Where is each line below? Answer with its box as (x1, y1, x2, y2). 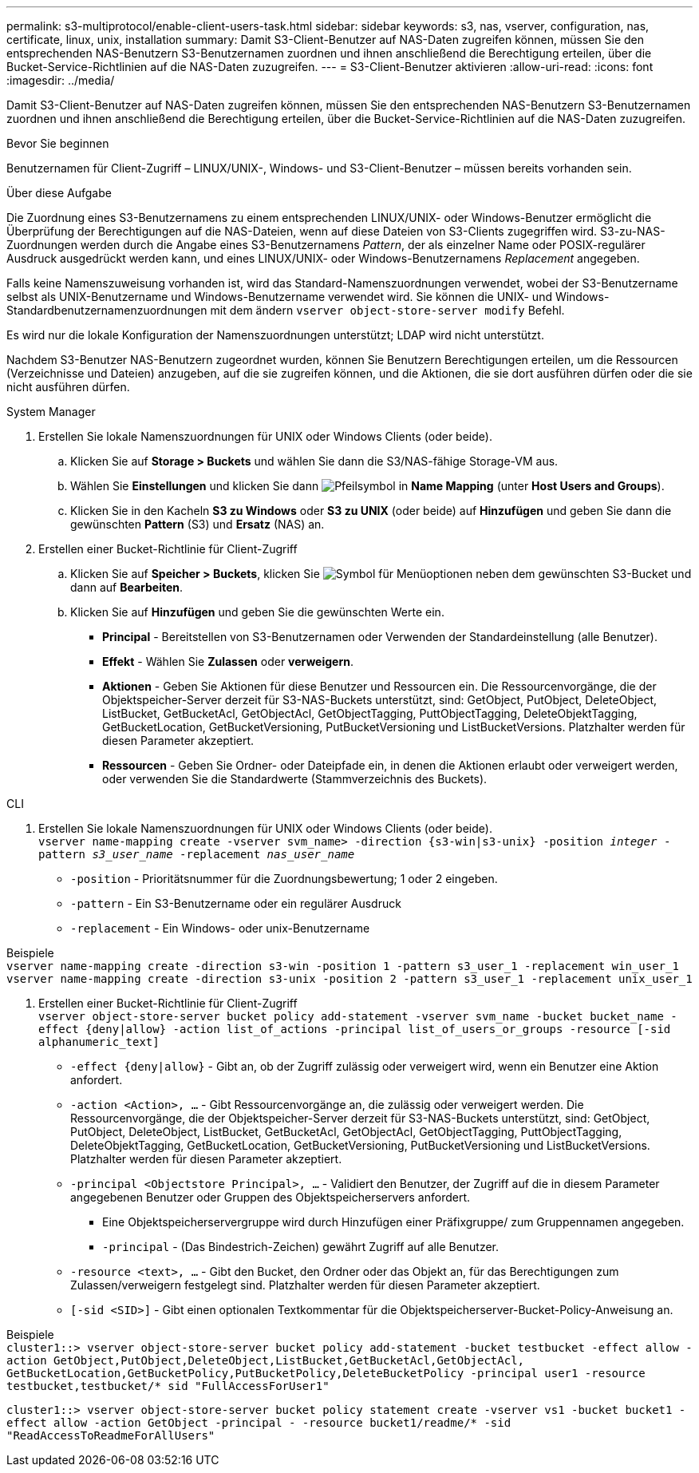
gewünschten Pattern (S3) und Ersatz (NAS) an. (70, 517, 325, 531)
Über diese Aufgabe (6, 186, 112, 200)
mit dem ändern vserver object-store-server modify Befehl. (210, 303, 565, 317)
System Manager (6, 405, 96, 418)
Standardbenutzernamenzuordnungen (6, 303, 207, 317)
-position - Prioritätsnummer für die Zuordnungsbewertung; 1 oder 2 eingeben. (70, 872, 498, 885)
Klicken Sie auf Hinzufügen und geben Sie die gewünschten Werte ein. (70, 605, 444, 619)
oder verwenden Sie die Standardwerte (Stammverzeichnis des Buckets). (102, 772, 488, 786)
